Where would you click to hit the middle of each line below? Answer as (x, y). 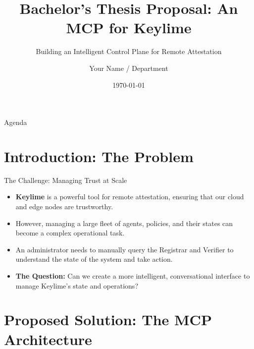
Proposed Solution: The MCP (108, 320)
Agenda (16, 122)
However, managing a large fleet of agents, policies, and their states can (124, 223)
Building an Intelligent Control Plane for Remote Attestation (129, 51)
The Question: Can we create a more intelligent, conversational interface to (133, 275)
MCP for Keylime (129, 28)
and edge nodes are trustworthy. (64, 206)
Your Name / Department (129, 68)
